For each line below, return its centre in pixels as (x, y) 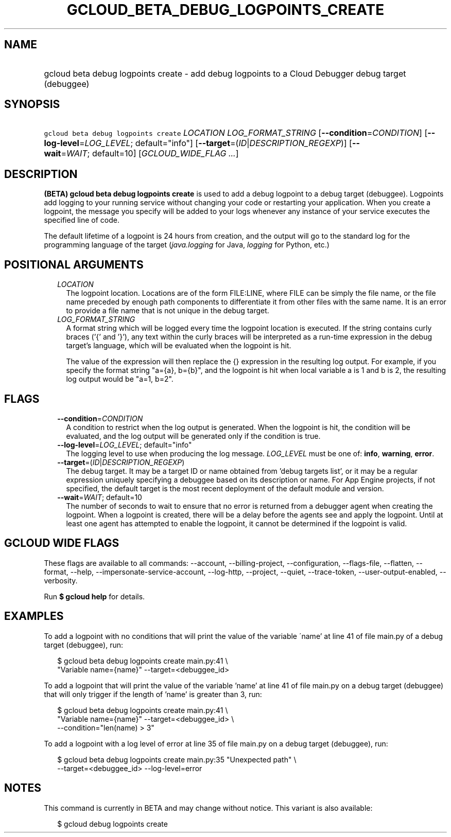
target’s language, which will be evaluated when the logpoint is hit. (179, 346)
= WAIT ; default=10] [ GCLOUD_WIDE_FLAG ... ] (150, 154)
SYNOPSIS (32, 104)
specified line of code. (82, 220)
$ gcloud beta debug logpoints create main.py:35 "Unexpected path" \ (177, 759)
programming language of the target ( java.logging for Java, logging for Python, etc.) (187, 245)
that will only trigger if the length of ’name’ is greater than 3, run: (153, 694)
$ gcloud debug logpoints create (112, 824)
